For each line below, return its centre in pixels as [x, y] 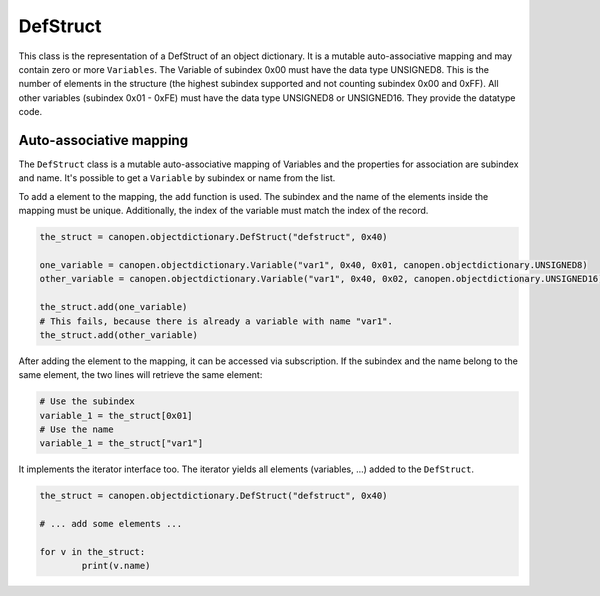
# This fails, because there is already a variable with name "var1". [216, 321]
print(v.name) [116, 566]
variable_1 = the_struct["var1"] [121, 443]
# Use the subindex [87, 401]
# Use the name [76, 429]
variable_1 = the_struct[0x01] [116, 415]
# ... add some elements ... [111, 524]
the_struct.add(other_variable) [119, 334]
